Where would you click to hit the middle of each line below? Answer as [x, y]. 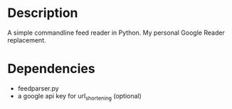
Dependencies [51, 69]
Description [43, 13]
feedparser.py [38, 88]
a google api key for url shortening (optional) [80, 97]
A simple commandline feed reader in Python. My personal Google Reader [116, 33]
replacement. [27, 40]
